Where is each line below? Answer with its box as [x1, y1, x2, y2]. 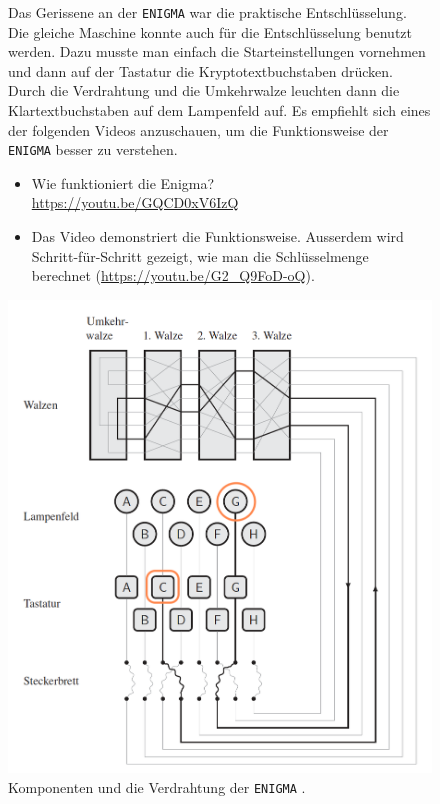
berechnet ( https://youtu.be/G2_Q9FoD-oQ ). [31, 265, 315, 286]
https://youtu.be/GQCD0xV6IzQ [31, 192, 239, 213]
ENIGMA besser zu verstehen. [8, 139, 178, 160]
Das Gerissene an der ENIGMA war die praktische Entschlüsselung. [8, 2, 407, 22]
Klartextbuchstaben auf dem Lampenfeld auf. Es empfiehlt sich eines [8, 100, 431, 121]
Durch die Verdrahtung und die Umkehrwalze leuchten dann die [8, 80, 400, 101]
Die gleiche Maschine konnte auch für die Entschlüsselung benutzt [8, 21, 413, 42]
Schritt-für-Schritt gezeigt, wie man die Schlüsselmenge [31, 245, 369, 266]
